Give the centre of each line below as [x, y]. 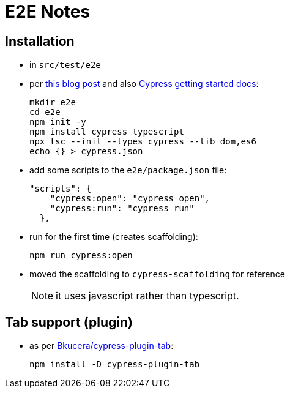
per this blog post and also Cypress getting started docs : [144, 84]
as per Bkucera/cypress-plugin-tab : [102, 346]
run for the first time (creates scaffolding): [114, 237]
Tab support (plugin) [69, 322]
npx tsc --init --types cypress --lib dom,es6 [143, 142]
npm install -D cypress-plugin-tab [115, 365]
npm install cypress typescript [107, 132]
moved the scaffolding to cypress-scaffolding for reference [157, 274]
